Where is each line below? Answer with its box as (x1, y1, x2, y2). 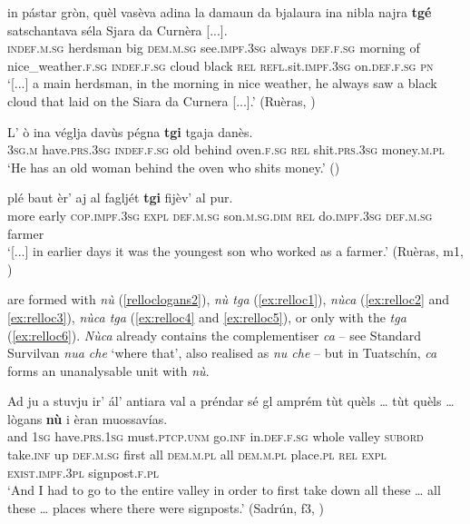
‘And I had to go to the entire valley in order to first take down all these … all (7, 480, 441, 499)
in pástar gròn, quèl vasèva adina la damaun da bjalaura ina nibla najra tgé (7, 3, 432, 21)
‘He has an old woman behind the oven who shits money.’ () (7, 157, 340, 176)
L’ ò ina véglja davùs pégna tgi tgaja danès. (7, 122, 253, 141)
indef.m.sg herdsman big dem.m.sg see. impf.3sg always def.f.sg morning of (7, 38, 420, 57)
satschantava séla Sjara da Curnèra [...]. (7, 20, 228, 39)
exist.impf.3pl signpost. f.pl (7, 462, 160, 481)
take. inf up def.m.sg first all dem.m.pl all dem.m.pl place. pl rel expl (7, 445, 387, 464)
